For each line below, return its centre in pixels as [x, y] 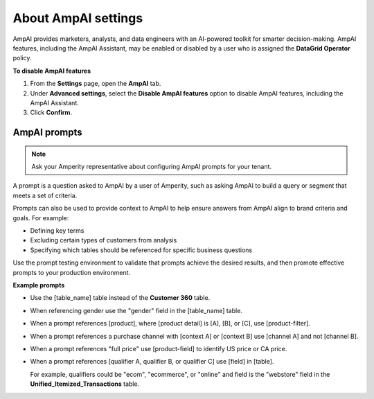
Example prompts [39, 285]
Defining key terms [57, 231]
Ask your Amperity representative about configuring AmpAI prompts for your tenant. [152, 167]
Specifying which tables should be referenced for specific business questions [141, 250]
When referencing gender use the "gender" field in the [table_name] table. [136, 310]
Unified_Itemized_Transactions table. [85, 384]
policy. [22, 58]
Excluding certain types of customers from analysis [104, 240]
